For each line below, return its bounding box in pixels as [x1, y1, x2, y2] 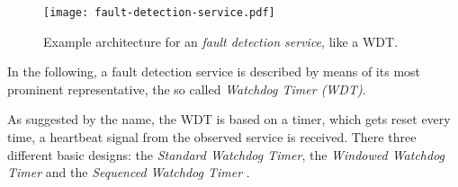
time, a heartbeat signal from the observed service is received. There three [7, 128, 417, 147]
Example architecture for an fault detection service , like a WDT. [43, 31, 399, 50]
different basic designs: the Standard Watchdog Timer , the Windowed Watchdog [7, 145, 445, 164]
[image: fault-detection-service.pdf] [43, 6, 275, 19]
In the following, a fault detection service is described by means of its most [7, 62, 421, 81]
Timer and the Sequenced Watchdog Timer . [7, 163, 250, 182]
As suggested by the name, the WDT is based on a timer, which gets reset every [7, 110, 451, 129]
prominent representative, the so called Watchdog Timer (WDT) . [7, 79, 366, 98]
